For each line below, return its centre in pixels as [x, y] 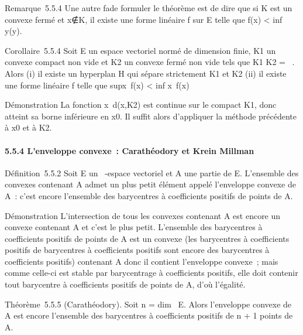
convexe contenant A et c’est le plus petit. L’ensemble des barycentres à [134, 227]
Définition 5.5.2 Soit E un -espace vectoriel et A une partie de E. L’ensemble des [152, 172]
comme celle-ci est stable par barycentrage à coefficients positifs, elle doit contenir [151, 273]
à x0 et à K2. [28, 127]
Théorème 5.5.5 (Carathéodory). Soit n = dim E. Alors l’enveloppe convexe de [148, 304]
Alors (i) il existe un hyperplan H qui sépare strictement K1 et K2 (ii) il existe [146, 73]
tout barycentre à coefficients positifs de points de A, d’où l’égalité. [125, 284]
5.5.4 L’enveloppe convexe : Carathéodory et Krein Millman [130, 150]
